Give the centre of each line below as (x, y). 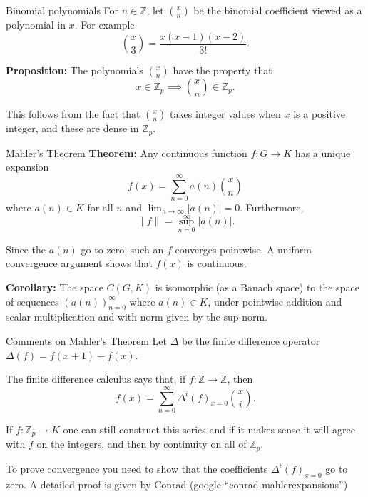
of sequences (32, 301)
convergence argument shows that (79, 263)
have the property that (223, 70)
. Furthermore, (272, 207)
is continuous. (217, 263)
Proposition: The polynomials (75, 70)
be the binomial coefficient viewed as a (278, 10)
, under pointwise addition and (275, 301)
